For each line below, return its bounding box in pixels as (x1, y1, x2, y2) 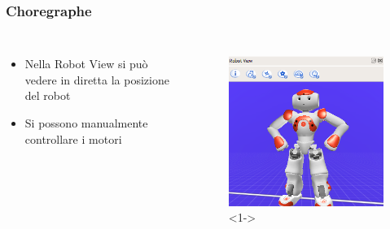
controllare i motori (24, 130, 122, 147)
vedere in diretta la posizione (24, 71, 169, 88)
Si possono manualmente (24, 114, 148, 131)
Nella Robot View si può (24, 55, 148, 72)
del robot (24, 87, 71, 104)
